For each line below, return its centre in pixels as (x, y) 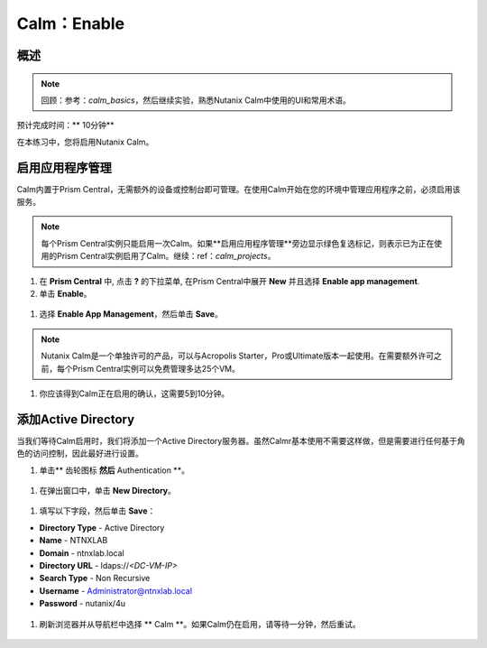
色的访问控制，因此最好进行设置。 (80, 454)
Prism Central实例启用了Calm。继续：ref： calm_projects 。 (166, 256)
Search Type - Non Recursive (95, 579)
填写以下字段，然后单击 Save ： (97, 511)
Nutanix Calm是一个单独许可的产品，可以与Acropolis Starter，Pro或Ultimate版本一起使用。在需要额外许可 (238, 356)
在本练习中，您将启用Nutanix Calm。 (85, 142)
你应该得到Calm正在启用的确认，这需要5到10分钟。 (134, 393)
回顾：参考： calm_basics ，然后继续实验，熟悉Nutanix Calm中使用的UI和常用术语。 (196, 100)
